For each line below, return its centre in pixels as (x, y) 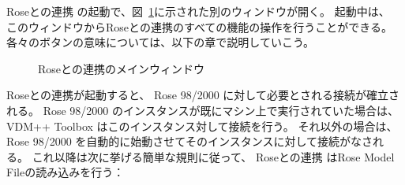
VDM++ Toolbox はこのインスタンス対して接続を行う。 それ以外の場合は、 (199, 126)
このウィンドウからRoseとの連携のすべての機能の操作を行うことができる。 (200, 26)
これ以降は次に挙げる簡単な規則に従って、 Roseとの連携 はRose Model (213, 156)
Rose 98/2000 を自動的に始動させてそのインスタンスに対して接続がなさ (189, 141)
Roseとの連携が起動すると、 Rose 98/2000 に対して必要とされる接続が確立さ (203, 95)
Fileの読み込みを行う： (66, 172)
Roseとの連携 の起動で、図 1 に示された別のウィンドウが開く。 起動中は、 (198, 11)
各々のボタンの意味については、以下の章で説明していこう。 (161, 42)
